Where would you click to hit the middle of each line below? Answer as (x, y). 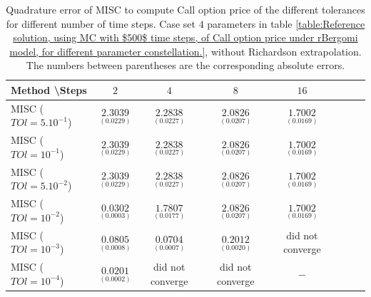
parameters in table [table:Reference (286, 23)
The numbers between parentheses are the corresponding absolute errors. (185, 65)
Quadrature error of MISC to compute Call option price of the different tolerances (185, 9)
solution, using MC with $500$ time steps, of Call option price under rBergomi (185, 37)
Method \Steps (49, 89)
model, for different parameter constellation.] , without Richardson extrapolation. (185, 51)
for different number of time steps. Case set (101, 23)
